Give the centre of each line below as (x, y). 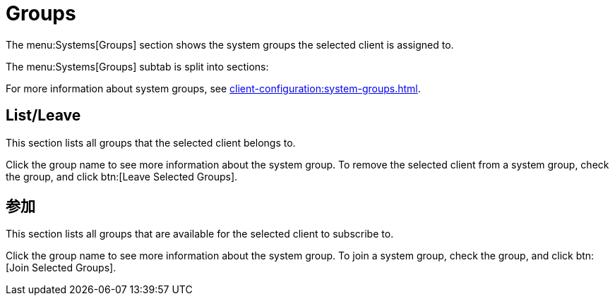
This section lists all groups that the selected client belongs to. (151, 142)
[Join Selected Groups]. (61, 268)
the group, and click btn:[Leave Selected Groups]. (122, 176)
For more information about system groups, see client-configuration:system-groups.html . (213, 88)
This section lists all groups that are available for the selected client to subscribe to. (200, 234)
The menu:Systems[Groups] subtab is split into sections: (137, 66)
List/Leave (43, 116)
